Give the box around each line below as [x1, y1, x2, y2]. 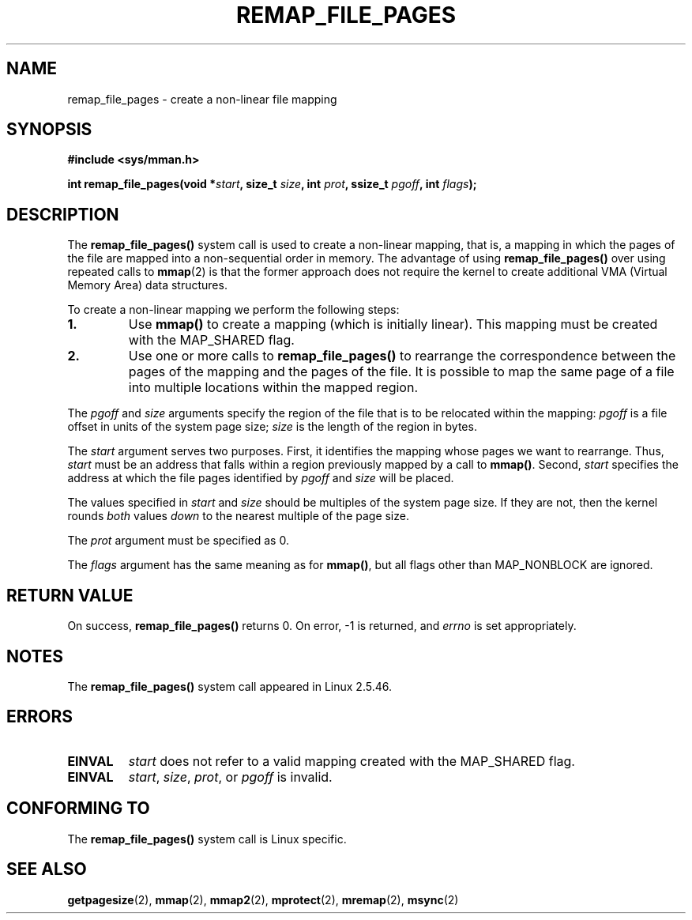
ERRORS [6, 707, 73, 727]
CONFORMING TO [6, 798, 150, 819]
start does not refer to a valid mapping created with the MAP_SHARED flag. [128, 752, 575, 769]
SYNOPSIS [6, 119, 92, 140]
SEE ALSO [6, 859, 87, 880]
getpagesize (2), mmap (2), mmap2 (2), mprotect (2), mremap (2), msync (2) [67, 892, 459, 907]
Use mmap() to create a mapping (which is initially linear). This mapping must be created [128, 316, 658, 333]
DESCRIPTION [6, 204, 119, 224]
